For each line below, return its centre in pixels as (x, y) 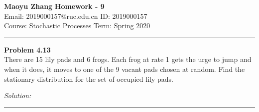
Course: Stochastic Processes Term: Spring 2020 (77, 26)
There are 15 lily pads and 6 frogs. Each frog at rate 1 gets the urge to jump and (128, 59)
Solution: (18, 95)
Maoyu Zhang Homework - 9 (54, 6)
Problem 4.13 (27, 49)
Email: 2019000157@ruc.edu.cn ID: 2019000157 (76, 16)
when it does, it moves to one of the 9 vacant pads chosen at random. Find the (125, 69)
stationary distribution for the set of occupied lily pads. (89, 79)
